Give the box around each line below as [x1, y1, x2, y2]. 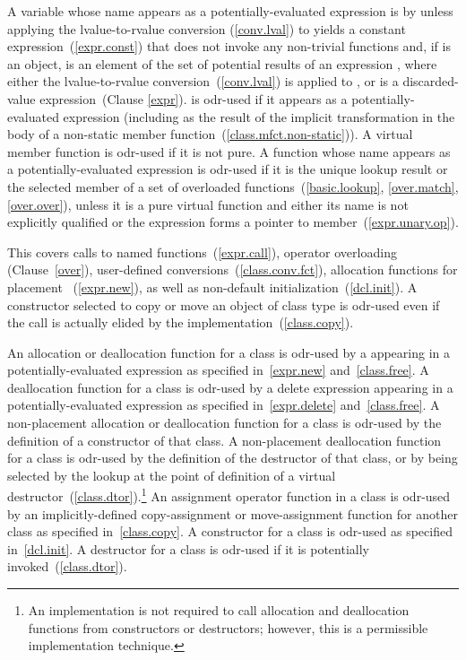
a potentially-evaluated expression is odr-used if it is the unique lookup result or [7, 160, 448, 178]
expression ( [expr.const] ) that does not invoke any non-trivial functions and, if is [7, 37, 451, 56]
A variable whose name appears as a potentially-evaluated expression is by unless [7, 2, 453, 20]
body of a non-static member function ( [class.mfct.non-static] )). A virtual [7, 125, 413, 143]
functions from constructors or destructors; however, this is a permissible [28, 618, 428, 637]
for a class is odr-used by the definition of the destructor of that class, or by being [7, 448, 458, 467]
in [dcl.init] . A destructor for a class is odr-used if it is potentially [7, 539, 369, 558]
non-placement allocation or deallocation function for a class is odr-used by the [7, 413, 442, 432]
